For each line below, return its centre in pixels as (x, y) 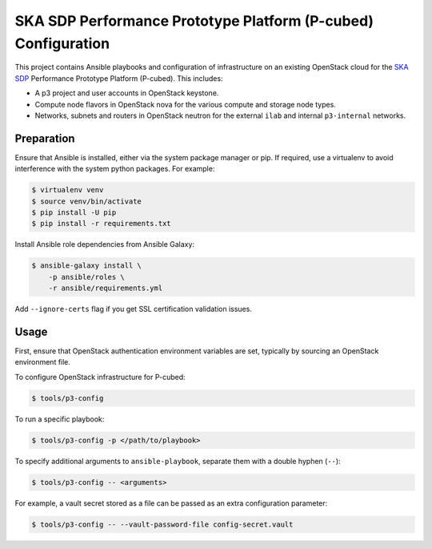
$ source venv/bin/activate (86, 201)
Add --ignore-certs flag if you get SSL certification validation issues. (133, 309)
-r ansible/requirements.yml (106, 288)
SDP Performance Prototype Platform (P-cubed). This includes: (119, 78)
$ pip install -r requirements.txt (101, 224)
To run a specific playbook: (60, 419)
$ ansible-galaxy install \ (86, 266)
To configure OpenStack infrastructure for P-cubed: (100, 377)
